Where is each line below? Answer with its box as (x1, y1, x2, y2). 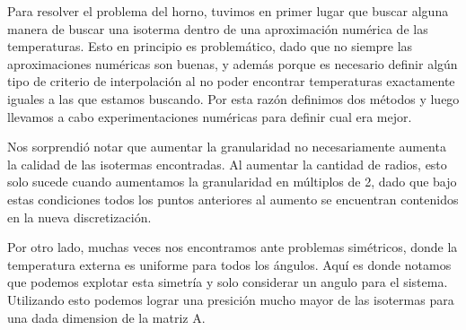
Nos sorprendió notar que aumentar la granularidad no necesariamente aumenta (7, 137, 446, 156)
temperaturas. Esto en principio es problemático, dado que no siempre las (7, 37, 413, 56)
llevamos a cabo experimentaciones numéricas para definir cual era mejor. (7, 107, 412, 126)
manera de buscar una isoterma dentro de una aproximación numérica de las (7, 19, 428, 38)
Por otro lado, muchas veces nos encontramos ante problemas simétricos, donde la (7, 238, 458, 256)
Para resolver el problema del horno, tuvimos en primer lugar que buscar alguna (7, 2, 449, 20)
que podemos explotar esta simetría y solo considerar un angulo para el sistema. (7, 273, 448, 291)
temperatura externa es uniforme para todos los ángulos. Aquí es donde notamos (7, 255, 452, 274)
